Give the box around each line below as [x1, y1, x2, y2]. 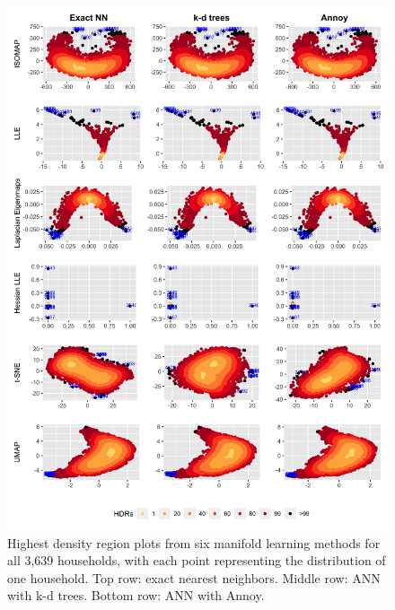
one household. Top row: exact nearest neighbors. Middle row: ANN [7, 568, 381, 587]
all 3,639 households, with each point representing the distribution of [7, 551, 386, 570]
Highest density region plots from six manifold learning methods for [7, 533, 381, 552]
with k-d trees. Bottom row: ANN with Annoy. [7, 586, 265, 605]
